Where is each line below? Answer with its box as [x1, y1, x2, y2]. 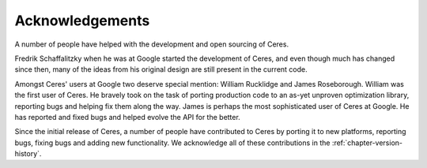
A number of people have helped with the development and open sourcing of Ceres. [14, 39, 289, 49]
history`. [14, 149, 42, 159]
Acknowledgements [14, 12, 150, 29]
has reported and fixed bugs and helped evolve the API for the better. [14, 112, 240, 121]
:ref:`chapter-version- [331, 138, 403, 147]
